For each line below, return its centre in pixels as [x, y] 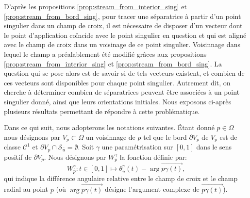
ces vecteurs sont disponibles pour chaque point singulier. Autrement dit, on [117, 82]
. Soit [86, 147]
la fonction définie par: [153, 157]
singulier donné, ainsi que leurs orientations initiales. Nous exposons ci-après [117, 101]
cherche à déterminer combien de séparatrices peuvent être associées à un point [122, 92]
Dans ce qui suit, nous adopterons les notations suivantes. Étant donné [109, 127]
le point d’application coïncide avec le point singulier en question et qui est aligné [125, 35]
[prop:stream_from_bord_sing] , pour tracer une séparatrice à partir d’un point [123, 16]
